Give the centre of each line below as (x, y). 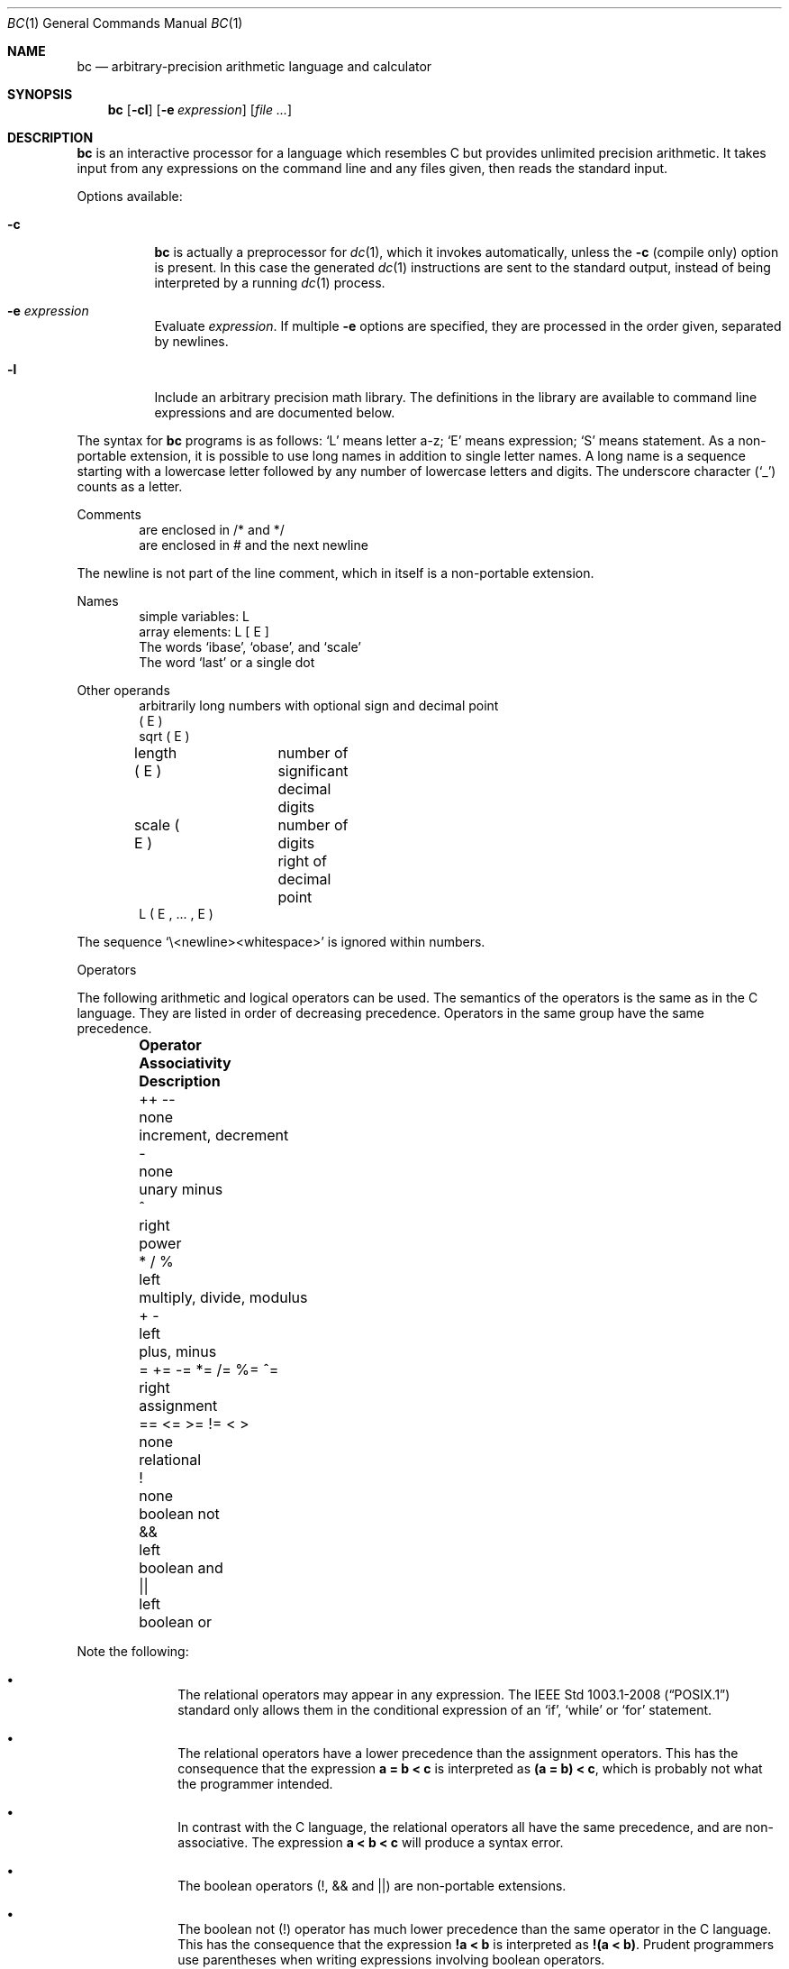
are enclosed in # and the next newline (254, 545)
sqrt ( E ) (164, 736)
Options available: (130, 196)
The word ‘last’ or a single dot (227, 662)
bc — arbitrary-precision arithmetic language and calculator (254, 66)
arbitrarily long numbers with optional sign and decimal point (319, 705)
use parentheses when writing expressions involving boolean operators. (391, 1960)
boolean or (176, 1622)
